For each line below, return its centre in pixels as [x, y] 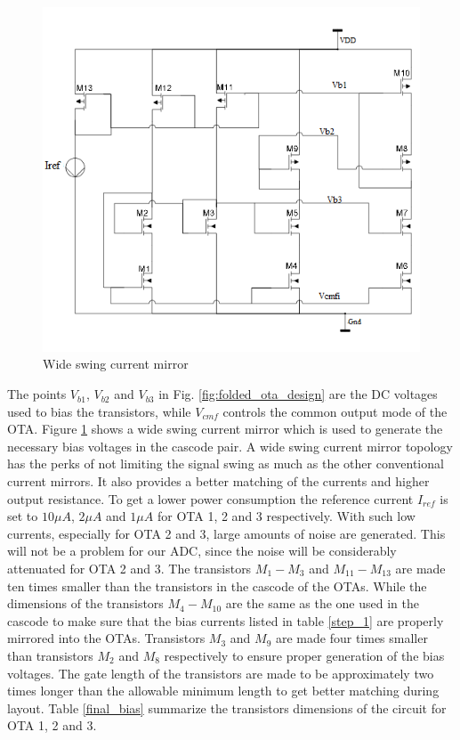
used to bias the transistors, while [99, 411]
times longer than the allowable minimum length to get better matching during [223, 691]
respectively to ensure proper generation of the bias [304, 655]
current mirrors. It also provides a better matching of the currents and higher [218, 481]
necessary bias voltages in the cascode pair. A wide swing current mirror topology [230, 446]
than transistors [50, 655]
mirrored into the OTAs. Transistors [106, 638]
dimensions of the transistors [85, 603]
